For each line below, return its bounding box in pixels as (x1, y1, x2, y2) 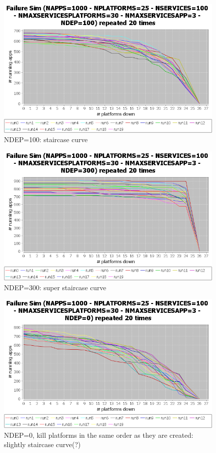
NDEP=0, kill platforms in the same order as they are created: (4, 429, 193, 440)
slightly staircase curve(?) (4, 439, 81, 450)
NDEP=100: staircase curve (4, 134, 88, 145)
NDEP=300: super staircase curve (4, 282, 107, 292)
